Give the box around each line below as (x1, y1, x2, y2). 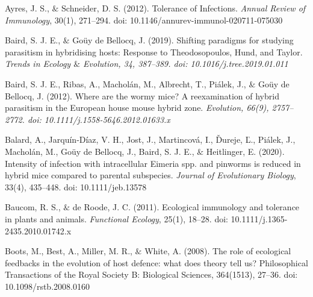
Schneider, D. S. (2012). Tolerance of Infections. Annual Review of (61, 2, 306, 14)
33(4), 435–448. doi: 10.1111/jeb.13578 (5, 180, 147, 193)
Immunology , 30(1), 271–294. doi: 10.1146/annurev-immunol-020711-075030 (5, 13, 283, 26)
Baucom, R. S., (5, 201, 61, 213)
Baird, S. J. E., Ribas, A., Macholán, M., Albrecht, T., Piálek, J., (5, 77, 246, 90)
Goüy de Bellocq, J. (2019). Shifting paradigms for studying (72, 34, 294, 46)
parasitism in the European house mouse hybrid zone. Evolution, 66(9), (5, 101, 269, 114)
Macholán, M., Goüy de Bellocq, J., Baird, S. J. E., (5, 145, 194, 157)
